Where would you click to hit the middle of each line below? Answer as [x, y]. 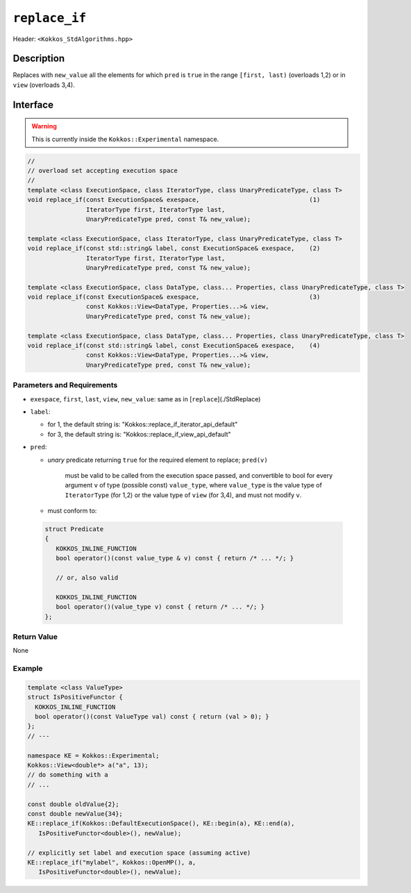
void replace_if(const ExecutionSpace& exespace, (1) [174, 200]
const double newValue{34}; [75, 813]
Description [39, 59]
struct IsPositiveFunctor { [75, 697]
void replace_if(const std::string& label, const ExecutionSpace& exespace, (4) [174, 346]
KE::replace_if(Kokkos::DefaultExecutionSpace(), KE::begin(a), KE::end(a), [161, 824]
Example [28, 669]
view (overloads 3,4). [44, 85]
